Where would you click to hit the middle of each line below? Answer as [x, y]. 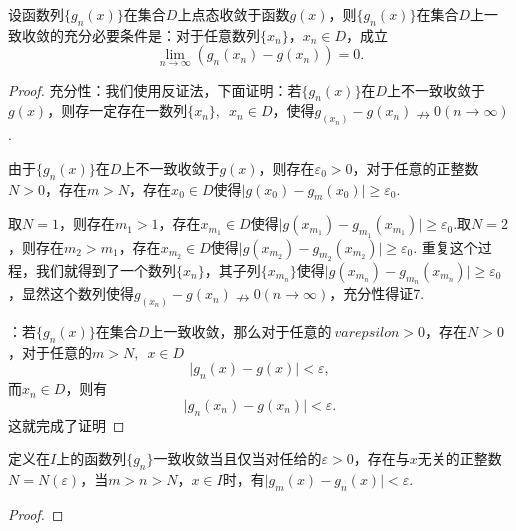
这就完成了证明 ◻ [66, 424]
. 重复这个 [445, 246]
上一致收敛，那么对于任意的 [240, 330]
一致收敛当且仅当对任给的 [237, 458]
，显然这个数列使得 [71, 293]
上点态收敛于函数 [233, 14]
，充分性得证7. [377, 293]
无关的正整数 [459, 458]
